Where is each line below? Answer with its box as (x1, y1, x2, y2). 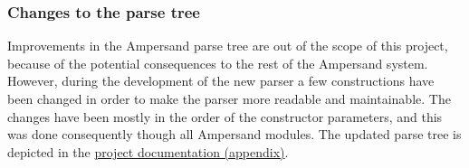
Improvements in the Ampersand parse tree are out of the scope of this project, (7, 36, 448, 55)
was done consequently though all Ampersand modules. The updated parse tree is (7, 125, 462, 144)
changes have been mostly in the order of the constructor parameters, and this (7, 107, 443, 126)
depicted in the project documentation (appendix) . (7, 142, 289, 161)
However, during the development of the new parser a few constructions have (7, 71, 435, 90)
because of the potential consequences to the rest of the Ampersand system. (7, 53, 428, 72)
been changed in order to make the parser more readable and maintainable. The (7, 89, 451, 107)
